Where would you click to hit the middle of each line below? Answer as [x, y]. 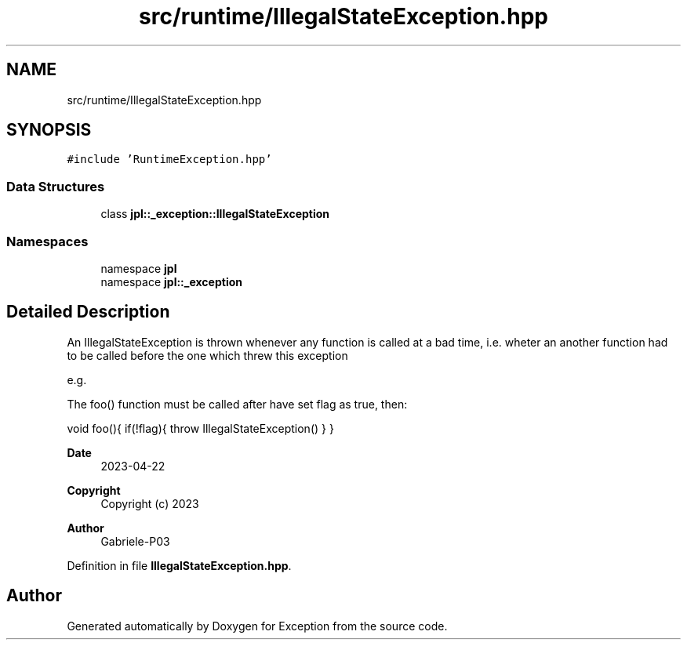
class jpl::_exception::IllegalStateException [215, 214]
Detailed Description [88, 312]
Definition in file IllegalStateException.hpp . [179, 565]
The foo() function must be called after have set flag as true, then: [237, 404]
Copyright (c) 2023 [150, 503]
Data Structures [56, 186]
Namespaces [47, 241]
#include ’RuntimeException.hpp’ [169, 160]
